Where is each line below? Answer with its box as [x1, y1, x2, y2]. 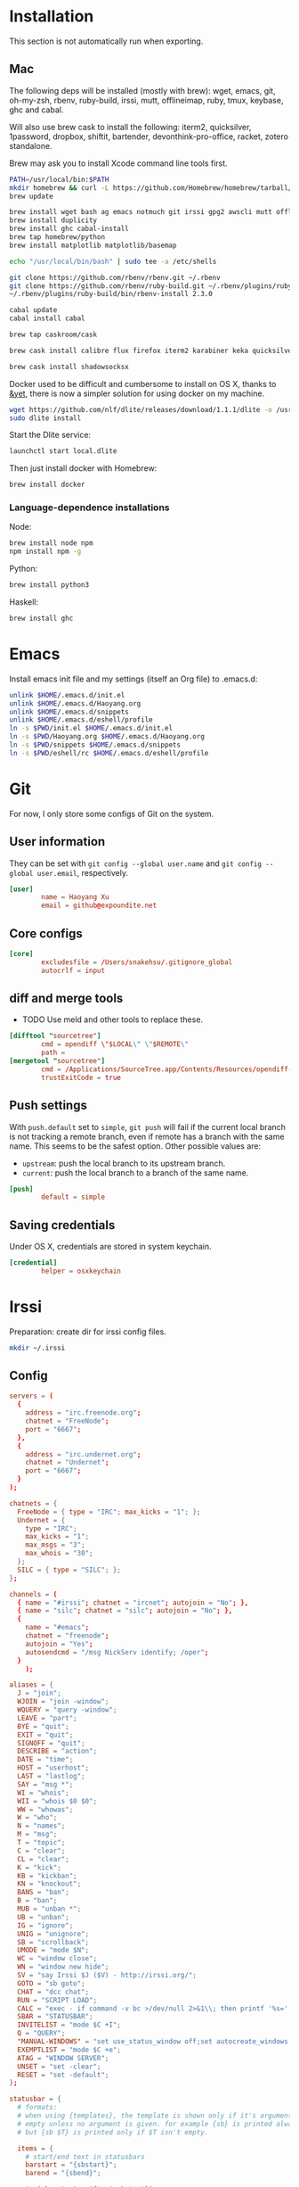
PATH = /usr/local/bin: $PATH [9, 175, 109, 184]
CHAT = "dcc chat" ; [17, 1987, 90, 1996]
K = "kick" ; [17, 1862, 62, 1872]
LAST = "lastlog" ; [17, 1772, 86, 1781]
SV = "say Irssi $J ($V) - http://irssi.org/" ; [17, 1971, 198, 1980]
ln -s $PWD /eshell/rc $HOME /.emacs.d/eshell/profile [9, 748, 209, 757]
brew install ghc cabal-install [9, 225, 129, 234]
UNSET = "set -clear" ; [17, 2062, 101, 2071]
